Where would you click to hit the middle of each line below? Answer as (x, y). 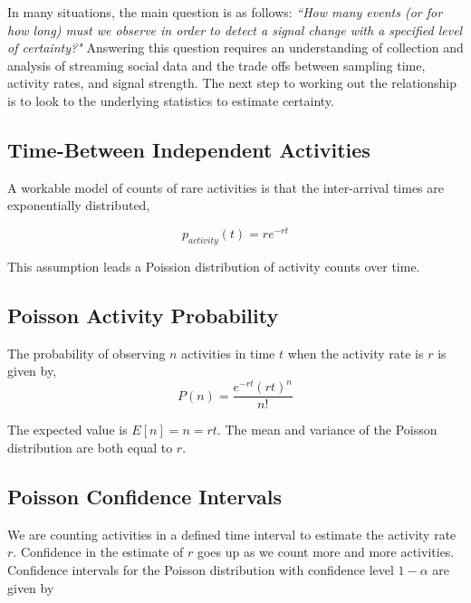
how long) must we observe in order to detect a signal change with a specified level (235, 29)
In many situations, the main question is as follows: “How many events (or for (225, 12)
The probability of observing (87, 353)
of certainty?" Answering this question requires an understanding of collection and (235, 48)
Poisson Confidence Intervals (145, 496)
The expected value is (67, 430)
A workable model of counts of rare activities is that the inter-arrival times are (226, 187)
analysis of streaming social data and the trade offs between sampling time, (216, 65)
